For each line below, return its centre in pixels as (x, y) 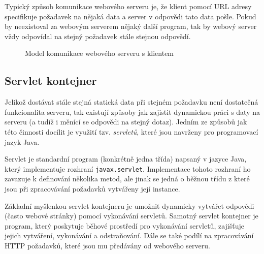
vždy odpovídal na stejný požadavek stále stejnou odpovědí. (98, 36)
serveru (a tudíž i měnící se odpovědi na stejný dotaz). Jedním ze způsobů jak (126, 122)
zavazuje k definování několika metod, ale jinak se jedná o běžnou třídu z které (127, 179)
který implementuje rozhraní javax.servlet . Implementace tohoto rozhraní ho (128, 168)
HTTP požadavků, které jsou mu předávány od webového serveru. (107, 245)
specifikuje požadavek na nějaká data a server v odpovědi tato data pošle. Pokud (130, 16)
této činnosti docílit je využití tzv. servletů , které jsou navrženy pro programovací (131, 131)
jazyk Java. (22, 141)
